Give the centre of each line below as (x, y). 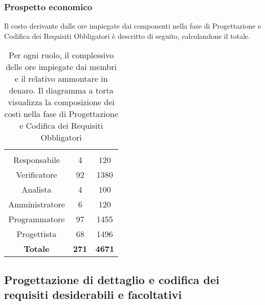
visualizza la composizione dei (61, 102)
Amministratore (37, 204)
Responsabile (37, 160)
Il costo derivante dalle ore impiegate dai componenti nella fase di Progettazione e (133, 26)
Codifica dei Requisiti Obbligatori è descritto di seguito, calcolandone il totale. (127, 36)
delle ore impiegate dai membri (61, 67)
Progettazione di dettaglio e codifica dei (112, 279)
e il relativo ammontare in (61, 79)
